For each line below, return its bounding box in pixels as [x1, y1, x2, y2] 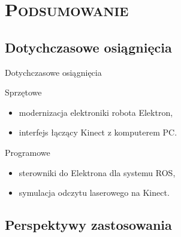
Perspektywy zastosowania [5, 216, 172, 234]
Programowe [5, 146, 50, 158]
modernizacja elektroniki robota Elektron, [19, 106, 173, 118]
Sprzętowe [5, 86, 42, 99]
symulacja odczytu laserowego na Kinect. [19, 186, 170, 199]
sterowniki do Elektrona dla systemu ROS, [19, 166, 176, 178]
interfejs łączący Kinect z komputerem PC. [19, 126, 177, 138]
